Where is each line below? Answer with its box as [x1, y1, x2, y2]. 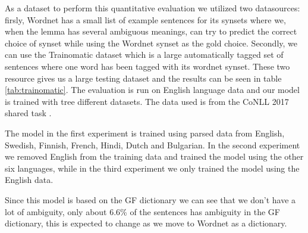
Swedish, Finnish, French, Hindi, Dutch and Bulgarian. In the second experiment [5, 138, 300, 151]
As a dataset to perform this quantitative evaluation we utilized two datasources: [5, 2, 300, 14]
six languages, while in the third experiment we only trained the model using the [5, 161, 300, 174]
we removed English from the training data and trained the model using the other [5, 150, 304, 163]
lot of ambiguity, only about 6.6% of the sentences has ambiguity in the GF [5, 205, 280, 218]
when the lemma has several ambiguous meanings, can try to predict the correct [5, 25, 297, 38]
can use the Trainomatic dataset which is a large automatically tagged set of [5, 48, 284, 61]
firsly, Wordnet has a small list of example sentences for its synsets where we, [5, 13, 286, 26]
